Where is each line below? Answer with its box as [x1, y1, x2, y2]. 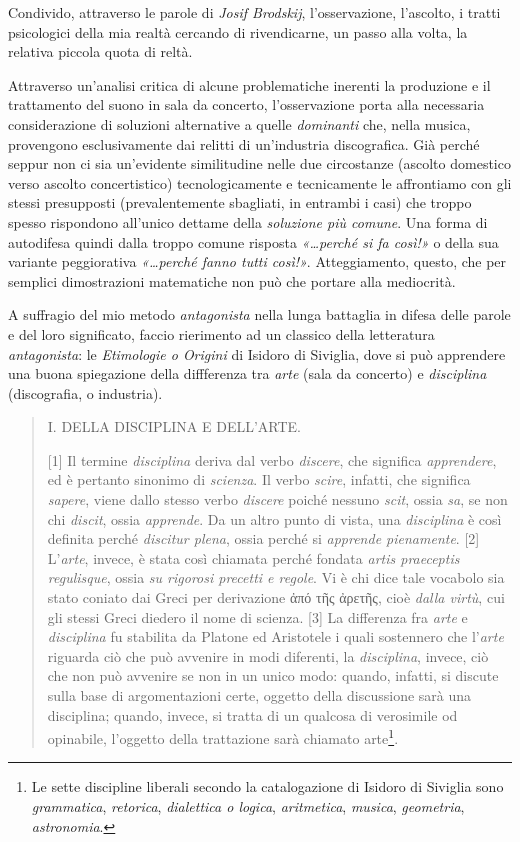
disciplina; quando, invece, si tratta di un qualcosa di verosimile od [47, 704, 458, 725]
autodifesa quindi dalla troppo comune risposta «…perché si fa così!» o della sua [8, 231, 499, 252]
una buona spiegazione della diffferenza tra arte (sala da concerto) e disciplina [8, 363, 487, 384]
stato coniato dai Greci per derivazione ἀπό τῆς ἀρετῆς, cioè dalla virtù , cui [47, 587, 505, 608]
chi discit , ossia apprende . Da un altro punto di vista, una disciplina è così [47, 508, 502, 529]
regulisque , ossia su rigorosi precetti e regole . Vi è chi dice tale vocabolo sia [47, 567, 505, 588]
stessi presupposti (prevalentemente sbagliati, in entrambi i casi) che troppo [8, 192, 472, 213]
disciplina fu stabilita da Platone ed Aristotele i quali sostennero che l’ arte [47, 626, 504, 647]
